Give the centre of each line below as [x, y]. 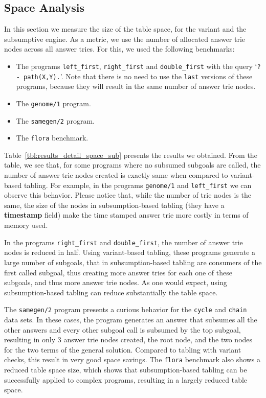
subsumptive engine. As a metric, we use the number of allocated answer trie [125, 39]
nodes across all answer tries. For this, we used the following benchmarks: [119, 49]
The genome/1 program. [53, 103]
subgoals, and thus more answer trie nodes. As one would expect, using [116, 282]
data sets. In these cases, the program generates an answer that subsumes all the [131, 319]
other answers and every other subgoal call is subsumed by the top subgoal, [123, 329]
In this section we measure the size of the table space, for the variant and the [125, 29]
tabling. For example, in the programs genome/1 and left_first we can [138, 185]
